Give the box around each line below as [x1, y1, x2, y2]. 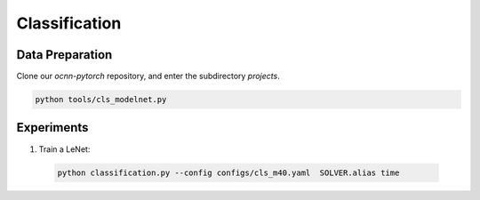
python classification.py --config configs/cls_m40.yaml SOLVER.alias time [57, 167, 400, 178]
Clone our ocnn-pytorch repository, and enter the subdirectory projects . [16, 71, 280, 82]
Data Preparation [16, 47, 113, 62]
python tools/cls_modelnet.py [35, 94, 167, 105]
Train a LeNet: [38, 143, 91, 155]
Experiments [16, 120, 89, 135]
